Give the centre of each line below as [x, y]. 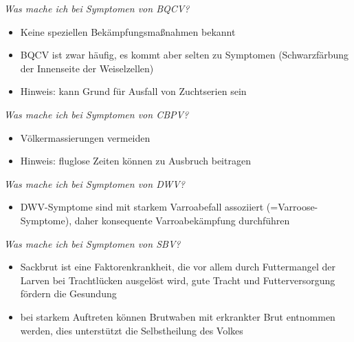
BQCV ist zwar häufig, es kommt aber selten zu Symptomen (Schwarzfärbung [185, 55]
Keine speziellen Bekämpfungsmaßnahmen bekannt [128, 31]
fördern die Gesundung [68, 293]
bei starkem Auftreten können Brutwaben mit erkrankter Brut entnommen [178, 316]
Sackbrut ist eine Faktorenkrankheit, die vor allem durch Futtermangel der [178, 267]
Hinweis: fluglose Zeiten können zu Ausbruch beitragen [135, 161]
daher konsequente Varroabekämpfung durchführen [182, 220]
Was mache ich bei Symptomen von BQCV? [97, 8]
